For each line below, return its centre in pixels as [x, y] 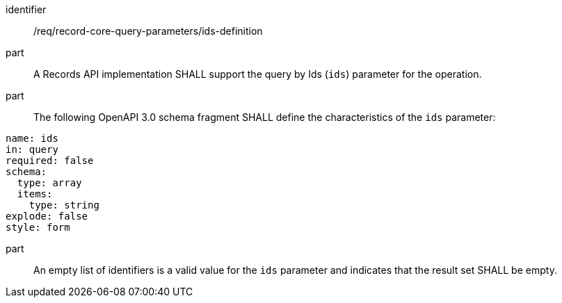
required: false [50, 161]
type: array [49, 183]
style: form [38, 227]
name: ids [32, 138]
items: [35, 194]
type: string [64, 205]
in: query [32, 149]
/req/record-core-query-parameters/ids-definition [148, 31]
